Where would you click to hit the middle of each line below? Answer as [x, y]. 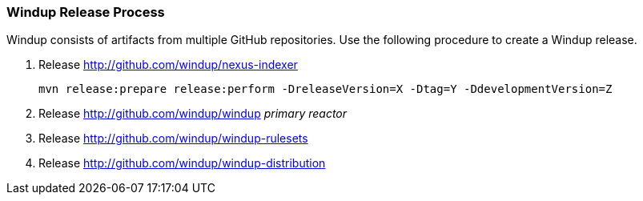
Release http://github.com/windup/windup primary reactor [193, 114]
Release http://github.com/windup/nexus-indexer [168, 65]
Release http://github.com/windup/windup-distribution [182, 163]
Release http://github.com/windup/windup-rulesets [173, 139]
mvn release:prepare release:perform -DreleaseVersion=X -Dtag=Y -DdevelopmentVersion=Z [326, 89]
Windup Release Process [86, 12]
